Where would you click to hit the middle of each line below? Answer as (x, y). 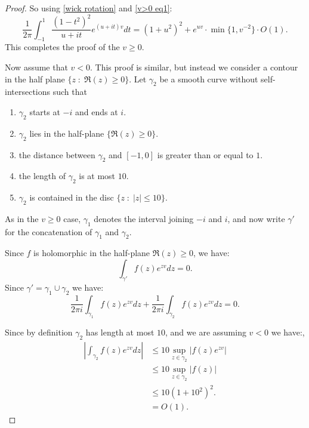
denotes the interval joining (144, 218)
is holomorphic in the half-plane (92, 253)
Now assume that (36, 67)
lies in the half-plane (67, 133)
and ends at (97, 111)
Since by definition (39, 332)
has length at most (120, 332)
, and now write (256, 218)
